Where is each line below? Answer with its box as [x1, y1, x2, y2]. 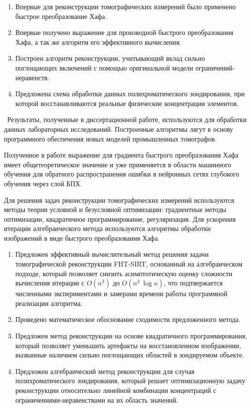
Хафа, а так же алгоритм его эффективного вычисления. [15, 36, 182, 47]
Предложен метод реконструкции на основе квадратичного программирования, [15, 331, 248, 341]
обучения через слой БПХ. [4, 178, 82, 188]
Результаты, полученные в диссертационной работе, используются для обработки [7, 114, 247, 124]
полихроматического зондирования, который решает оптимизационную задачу [15, 375, 246, 386]
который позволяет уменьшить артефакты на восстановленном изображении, [15, 340, 241, 350]
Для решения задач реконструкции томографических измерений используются [4, 195, 235, 205]
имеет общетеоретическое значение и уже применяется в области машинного [4, 159, 232, 169]
